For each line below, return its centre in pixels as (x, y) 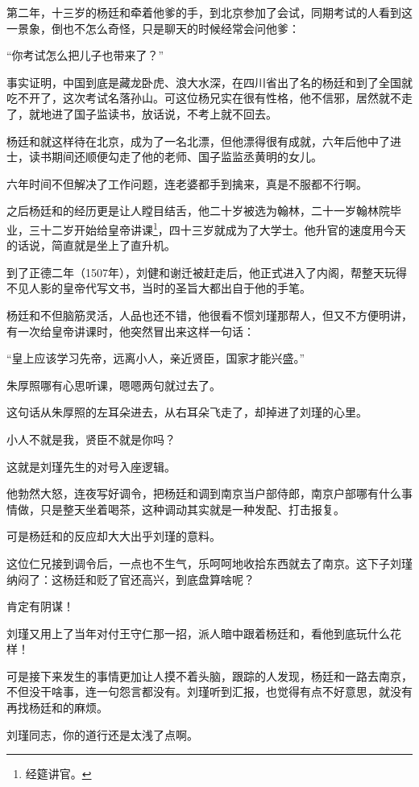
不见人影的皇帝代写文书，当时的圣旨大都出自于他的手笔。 (159, 288)
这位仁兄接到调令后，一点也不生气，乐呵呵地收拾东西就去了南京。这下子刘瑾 (209, 563)
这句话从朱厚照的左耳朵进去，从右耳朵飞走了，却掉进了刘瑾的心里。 (187, 412)
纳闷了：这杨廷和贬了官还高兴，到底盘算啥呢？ (131, 579)
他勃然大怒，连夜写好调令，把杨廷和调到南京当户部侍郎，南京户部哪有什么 (204, 493)
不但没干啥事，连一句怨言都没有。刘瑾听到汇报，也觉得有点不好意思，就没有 (209, 692)
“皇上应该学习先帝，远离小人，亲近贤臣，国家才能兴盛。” (156, 358)
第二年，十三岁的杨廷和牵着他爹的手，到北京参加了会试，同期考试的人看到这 (209, 12)
